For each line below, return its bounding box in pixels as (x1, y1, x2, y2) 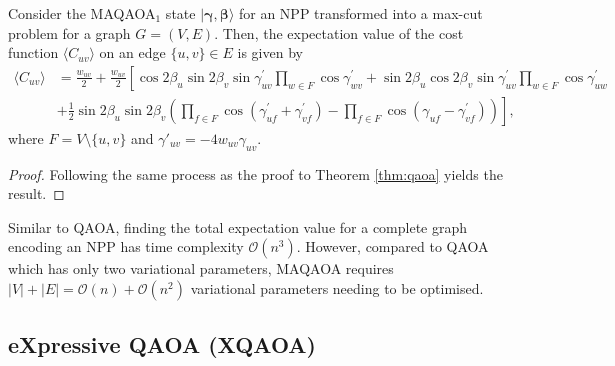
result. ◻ (8, 183, 65, 204)
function (8, 42, 59, 63)
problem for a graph (8, 22, 131, 43)
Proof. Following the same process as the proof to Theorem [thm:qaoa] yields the (8, 163, 503, 184)
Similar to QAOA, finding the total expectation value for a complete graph (8, 216, 468, 237)
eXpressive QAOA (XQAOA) (8, 329, 316, 360)
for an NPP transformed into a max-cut (238, 3, 483, 23)
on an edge (99, 42, 166, 63)
